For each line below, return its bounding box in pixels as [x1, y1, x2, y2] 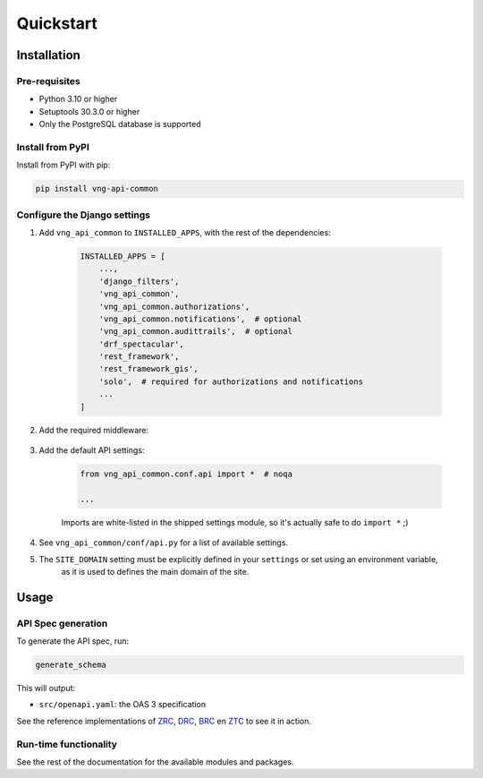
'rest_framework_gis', [98, 363, 199, 374]
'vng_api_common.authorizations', [98, 301, 250, 312]
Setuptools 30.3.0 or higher [38, 106, 140, 116]
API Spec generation [16, 617, 108, 629]
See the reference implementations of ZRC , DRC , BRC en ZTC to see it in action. [16, 715, 312, 726]
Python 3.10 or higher [38, 94, 118, 105]
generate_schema [35, 660, 107, 671]
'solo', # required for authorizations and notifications [98, 376, 364, 387]
